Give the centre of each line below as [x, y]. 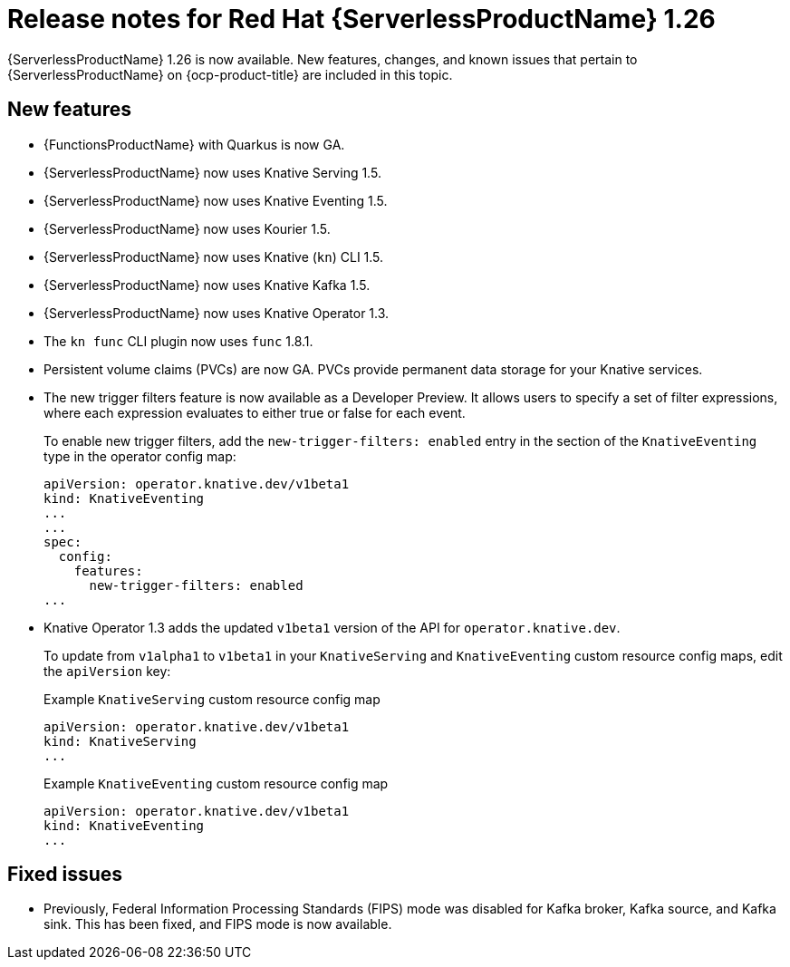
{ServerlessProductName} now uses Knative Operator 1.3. [217, 313]
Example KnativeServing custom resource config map [212, 699]
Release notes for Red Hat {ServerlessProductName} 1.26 [361, 19]
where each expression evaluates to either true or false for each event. [255, 412]
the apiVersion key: [107, 671]
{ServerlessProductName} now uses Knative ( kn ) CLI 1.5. [214, 256]
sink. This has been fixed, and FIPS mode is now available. [218, 924]
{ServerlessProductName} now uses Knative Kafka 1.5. [207, 285]
